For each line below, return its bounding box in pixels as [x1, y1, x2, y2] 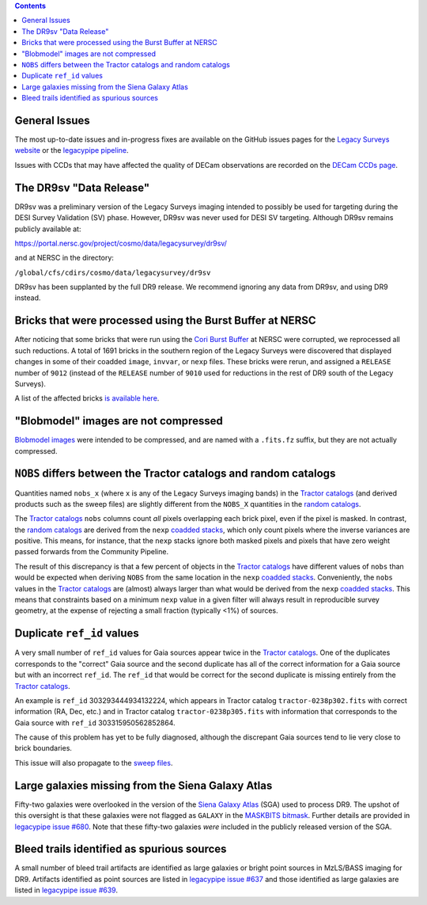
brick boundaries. [14, 743, 73, 753]
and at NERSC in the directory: [14, 253, 115, 263]
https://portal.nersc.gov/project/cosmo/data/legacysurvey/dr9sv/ [14, 238, 227, 248]
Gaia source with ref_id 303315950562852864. [14, 717, 176, 728]
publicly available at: [14, 224, 81, 234]
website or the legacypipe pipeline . [14, 146, 130, 155]
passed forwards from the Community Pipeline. [14, 547, 169, 557]
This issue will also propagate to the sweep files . [14, 758, 173, 767]
